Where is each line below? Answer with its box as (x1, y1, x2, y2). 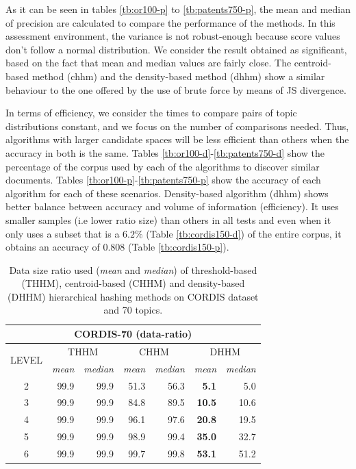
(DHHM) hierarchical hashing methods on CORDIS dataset (8, 289, 259, 303)
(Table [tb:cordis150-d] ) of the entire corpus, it (146, 226, 342, 240)
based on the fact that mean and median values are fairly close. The (5, 55, 292, 70)
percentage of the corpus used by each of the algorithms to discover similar (5, 159, 320, 173)
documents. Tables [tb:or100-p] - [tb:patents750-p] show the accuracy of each (5, 173, 321, 187)
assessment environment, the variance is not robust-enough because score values (5, 29, 340, 43)
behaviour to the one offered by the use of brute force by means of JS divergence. (5, 82, 346, 97)
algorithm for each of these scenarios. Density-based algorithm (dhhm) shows (5, 186, 329, 200)
